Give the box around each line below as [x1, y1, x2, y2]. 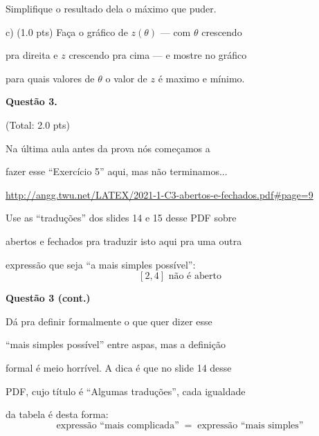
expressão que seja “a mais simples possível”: [6, 257, 196, 271]
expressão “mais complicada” [56, 420, 179, 430]
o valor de [105, 71, 147, 85]
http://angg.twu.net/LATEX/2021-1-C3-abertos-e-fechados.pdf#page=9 [6, 187, 313, 201]
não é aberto [168, 271, 221, 282]
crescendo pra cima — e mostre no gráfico [69, 48, 247, 62]
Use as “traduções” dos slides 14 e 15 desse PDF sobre [6, 210, 237, 225]
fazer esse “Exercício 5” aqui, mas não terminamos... [6, 164, 228, 179]
